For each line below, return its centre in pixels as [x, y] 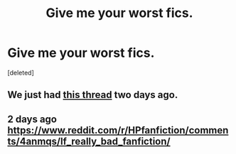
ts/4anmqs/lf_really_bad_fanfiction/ [89, 141]
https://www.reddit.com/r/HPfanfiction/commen [118, 130]
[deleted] [21, 72]
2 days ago [32, 119]
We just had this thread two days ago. [93, 95]
